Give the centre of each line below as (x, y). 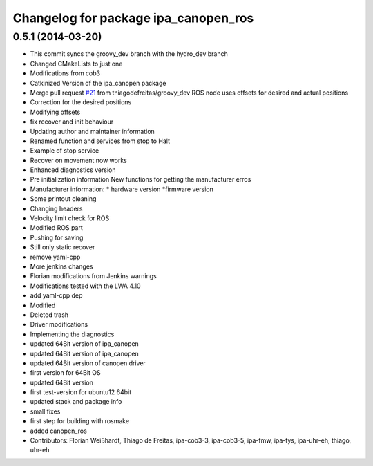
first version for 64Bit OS (66, 373)
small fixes (45, 411)
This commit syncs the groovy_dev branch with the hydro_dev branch (129, 54)
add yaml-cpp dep (56, 295)
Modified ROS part (56, 228)
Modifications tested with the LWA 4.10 (85, 286)
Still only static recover (63, 247)
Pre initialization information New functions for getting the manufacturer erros (141, 179)
